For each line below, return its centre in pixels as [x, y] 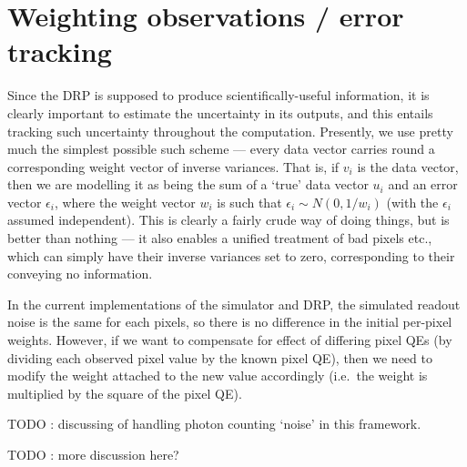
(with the [412, 202]
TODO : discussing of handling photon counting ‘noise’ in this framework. [214, 424]
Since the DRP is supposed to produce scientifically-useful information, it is [218, 95]
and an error [423, 184]
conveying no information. [80, 274]
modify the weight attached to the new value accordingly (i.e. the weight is [218, 376]
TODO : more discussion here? [93, 454]
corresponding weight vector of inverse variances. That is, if [173, 166]
